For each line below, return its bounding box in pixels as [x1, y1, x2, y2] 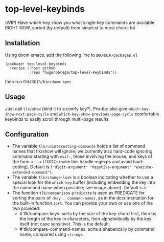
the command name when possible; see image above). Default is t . [12, 185, 148, 191]
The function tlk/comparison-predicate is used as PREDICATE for [12, 190, 145, 196]
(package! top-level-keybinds [5, 61, 67, 66]
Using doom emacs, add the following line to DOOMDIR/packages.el [5, 52, 138, 58]
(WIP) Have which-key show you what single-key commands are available [5, 20, 155, 25]
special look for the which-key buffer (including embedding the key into [12, 179, 155, 185]
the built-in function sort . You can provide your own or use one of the [12, 200, 153, 206]
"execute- [134, 165, 154, 170]
